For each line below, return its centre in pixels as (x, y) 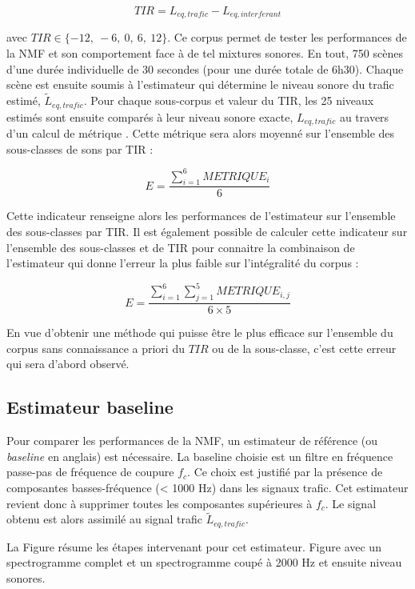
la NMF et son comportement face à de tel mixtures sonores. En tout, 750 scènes (205, 53)
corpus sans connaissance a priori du (96, 348)
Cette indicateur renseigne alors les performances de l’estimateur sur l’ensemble (201, 216)
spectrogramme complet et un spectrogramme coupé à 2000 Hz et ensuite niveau (204, 562)
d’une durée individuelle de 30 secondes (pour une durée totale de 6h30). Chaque (205, 68)
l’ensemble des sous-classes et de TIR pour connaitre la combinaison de (181, 247)
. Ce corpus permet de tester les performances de (287, 37)
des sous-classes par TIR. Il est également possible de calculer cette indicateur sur (207, 232)
